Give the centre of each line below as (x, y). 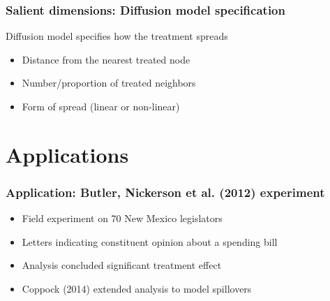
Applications (67, 154)
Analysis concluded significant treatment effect (122, 265)
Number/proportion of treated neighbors (109, 83)
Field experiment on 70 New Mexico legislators (122, 218)
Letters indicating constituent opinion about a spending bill (150, 241)
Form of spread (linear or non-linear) (101, 106)
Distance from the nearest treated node (106, 59)
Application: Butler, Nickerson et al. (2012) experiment (165, 192)
